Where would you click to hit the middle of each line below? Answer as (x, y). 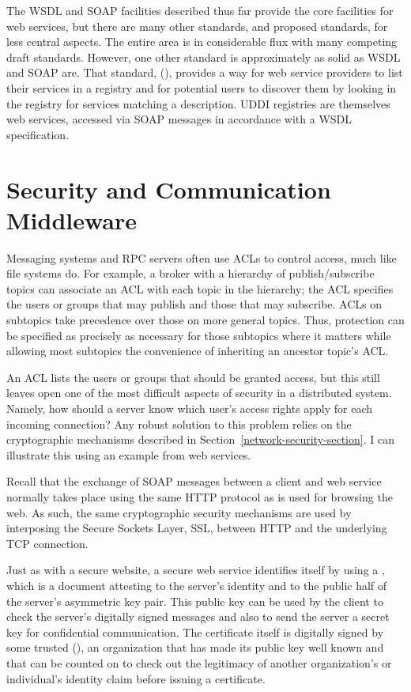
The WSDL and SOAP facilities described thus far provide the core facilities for (200, 10)
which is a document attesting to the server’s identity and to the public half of (197, 585)
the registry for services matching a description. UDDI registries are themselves (198, 103)
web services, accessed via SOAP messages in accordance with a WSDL (179, 119)
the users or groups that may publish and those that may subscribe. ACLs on (194, 304)
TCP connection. (47, 543)
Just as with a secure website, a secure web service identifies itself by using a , (196, 570)
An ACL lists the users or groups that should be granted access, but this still (193, 377)
